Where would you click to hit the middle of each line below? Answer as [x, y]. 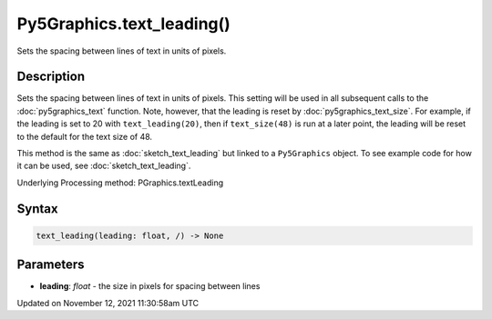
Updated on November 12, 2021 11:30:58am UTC [108, 303]
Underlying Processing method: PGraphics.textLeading [120, 183]
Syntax [37, 209]
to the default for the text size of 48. [85, 136]
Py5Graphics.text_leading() [124, 24]
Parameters [51, 265]
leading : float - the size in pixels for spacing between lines [150, 286]
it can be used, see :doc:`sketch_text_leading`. [104, 166]
